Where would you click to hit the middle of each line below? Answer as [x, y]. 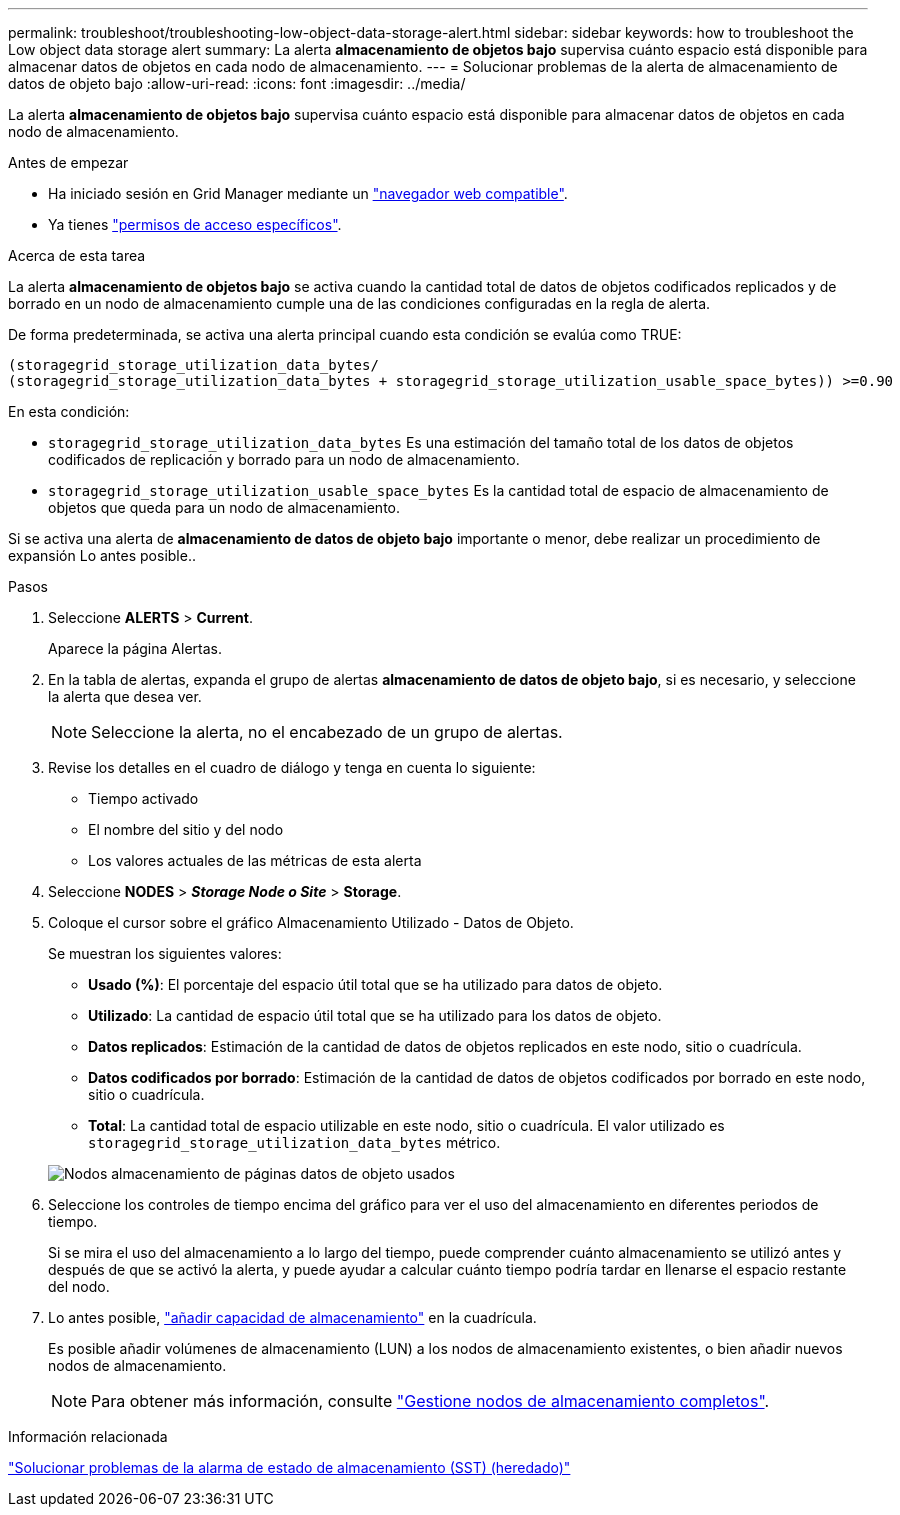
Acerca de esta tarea [77, 255]
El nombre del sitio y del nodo [186, 829]
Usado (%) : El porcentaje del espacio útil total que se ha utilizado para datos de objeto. [375, 984]
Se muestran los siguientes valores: [165, 953]
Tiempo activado [143, 798]
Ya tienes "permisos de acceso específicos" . [195, 224]
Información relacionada [88, 1436]
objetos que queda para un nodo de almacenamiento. [224, 507]
